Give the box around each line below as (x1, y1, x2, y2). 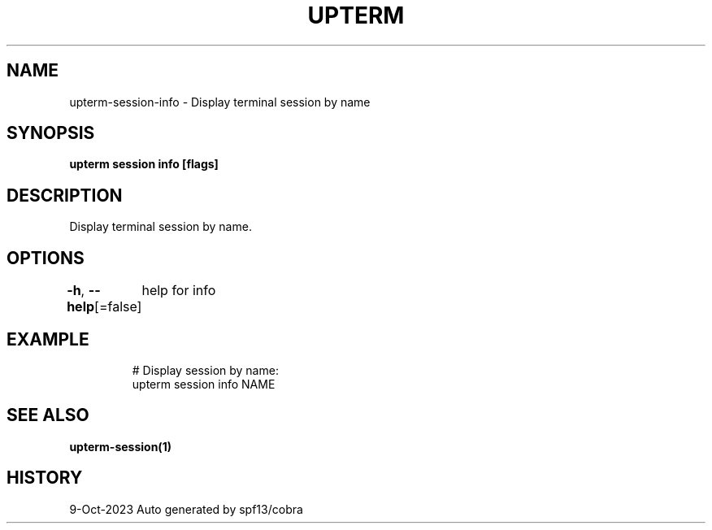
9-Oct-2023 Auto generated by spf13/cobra (69, 502, 303, 516)
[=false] (94, 298, 142, 315)
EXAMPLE (7, 328, 89, 350)
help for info (141, 282, 216, 299)
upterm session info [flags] (69, 157, 219, 172)
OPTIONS (7, 247, 85, 268)
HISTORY (7, 467, 83, 489)
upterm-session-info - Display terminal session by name (69, 94, 371, 109)
